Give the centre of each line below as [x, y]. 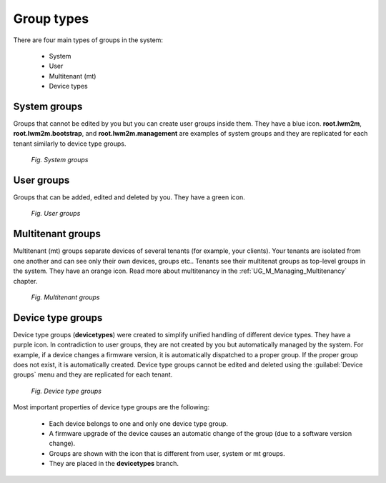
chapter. [25, 281]
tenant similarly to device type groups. [70, 144]
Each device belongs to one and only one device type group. [139, 423]
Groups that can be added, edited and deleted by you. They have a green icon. [129, 197]
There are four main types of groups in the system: [88, 40]
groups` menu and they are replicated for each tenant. [93, 374]
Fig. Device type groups [66, 391]
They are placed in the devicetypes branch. [114, 464]
